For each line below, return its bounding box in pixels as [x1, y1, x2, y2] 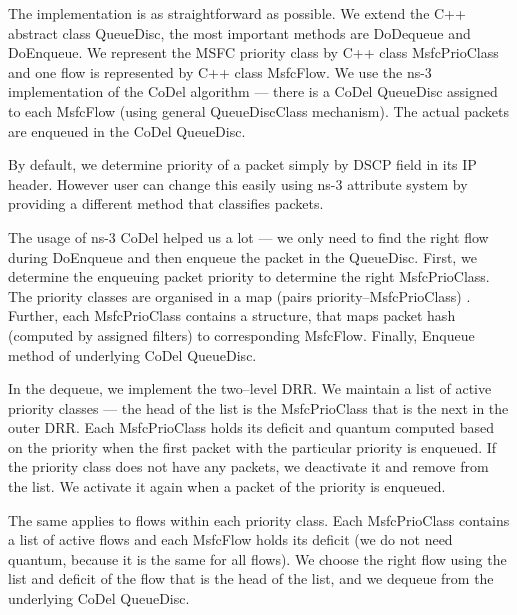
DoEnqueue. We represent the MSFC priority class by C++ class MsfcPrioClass [8, 42, 499, 63]
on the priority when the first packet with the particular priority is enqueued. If [8, 436, 497, 457]
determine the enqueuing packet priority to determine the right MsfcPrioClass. [8, 266, 490, 287]
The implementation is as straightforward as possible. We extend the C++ [8, 3, 466, 23]
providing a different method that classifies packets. [8, 193, 324, 214]
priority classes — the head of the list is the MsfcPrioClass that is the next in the [8, 397, 509, 418]
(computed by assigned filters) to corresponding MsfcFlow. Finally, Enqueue [8, 324, 475, 345]
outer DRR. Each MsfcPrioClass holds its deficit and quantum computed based [8, 417, 495, 438]
